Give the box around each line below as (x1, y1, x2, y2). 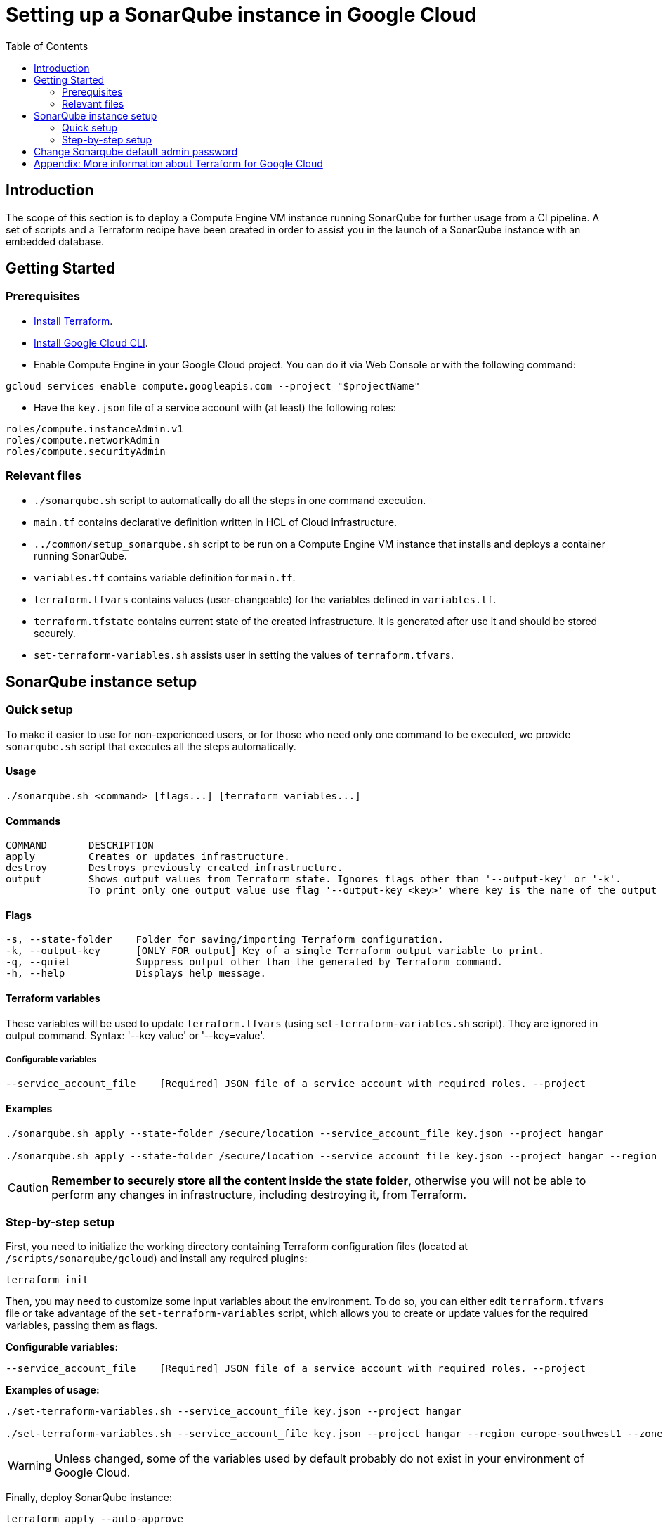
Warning (8, 1458, 52, 1473)
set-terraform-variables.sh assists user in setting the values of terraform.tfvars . (34, 648, 454, 661)
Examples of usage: (6, 1384, 100, 1396)
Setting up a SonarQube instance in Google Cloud (6, 3, 477, 27)
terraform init (6, 1274, 89, 1286)
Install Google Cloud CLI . (34, 336, 148, 349)
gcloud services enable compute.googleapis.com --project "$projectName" (6, 380, 421, 392)
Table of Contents (6, 39, 88, 52)
